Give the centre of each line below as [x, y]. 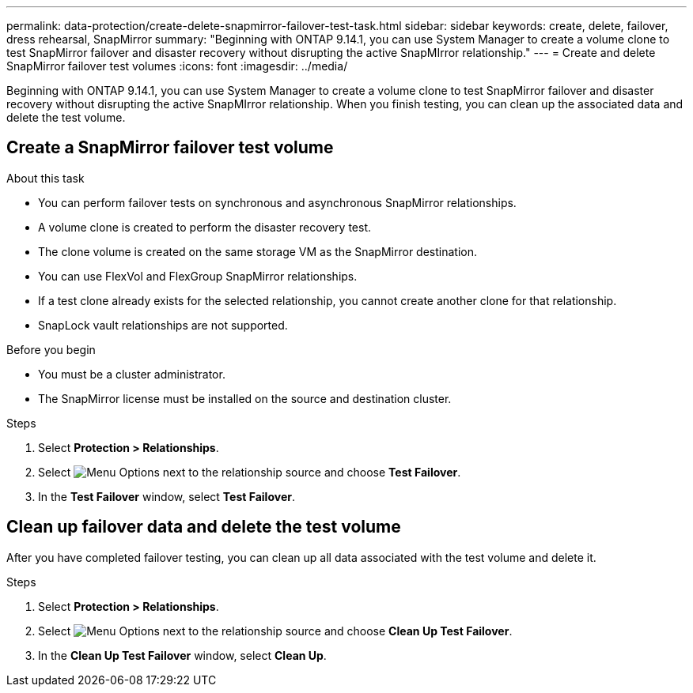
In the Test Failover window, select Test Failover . [167, 496]
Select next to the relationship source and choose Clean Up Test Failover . [275, 631]
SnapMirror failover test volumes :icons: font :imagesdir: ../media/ [177, 66]
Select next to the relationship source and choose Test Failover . [250, 472]
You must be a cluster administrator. [132, 374]
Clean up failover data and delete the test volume [204, 527]
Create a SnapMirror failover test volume [170, 148]
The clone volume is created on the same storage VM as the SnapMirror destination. [258, 251]
